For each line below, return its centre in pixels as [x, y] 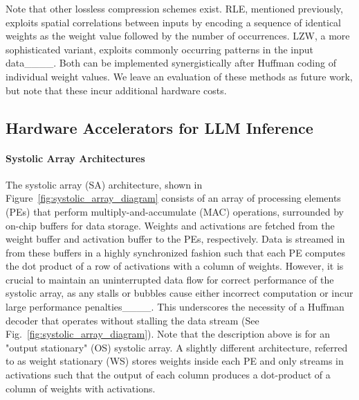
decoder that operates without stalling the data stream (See [132, 320]
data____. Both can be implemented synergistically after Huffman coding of [171, 63]
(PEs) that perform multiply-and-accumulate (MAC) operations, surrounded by [175, 211]
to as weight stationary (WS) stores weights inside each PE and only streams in [175, 361]
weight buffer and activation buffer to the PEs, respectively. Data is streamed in [175, 239]
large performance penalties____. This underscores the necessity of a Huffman [175, 307]
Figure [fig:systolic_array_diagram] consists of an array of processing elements [173, 198]
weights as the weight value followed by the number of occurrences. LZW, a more [178, 36]
